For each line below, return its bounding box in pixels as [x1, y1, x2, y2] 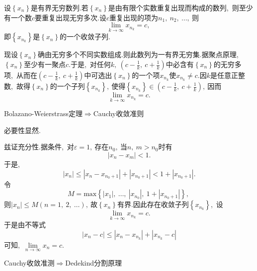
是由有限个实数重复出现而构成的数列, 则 [108, 2, 239, 12]
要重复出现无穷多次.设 [35, 12, 106, 22]
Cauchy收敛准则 [93, 108, 144, 119]
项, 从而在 [4, 70, 37, 80]
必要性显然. [4, 125, 41, 135]
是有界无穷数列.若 [30, 2, 88, 12]
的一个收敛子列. [60, 31, 110, 42]
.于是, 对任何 [69, 59, 111, 69]
